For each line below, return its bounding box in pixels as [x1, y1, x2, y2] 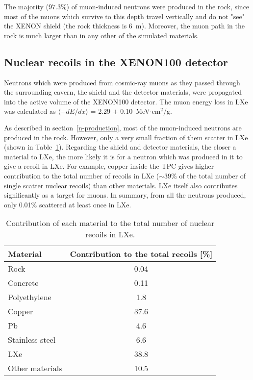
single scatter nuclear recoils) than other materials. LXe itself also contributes [4, 180, 238, 190]
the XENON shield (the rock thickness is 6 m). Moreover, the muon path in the [4, 21, 245, 31]
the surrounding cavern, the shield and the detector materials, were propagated [4, 87, 242, 97]
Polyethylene [8, 291, 51, 303]
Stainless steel [8, 334, 56, 346]
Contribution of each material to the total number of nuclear [6, 217, 215, 229]
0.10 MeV [120, 106, 150, 116]
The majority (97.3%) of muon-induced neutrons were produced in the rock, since [4, 1, 250, 11]
